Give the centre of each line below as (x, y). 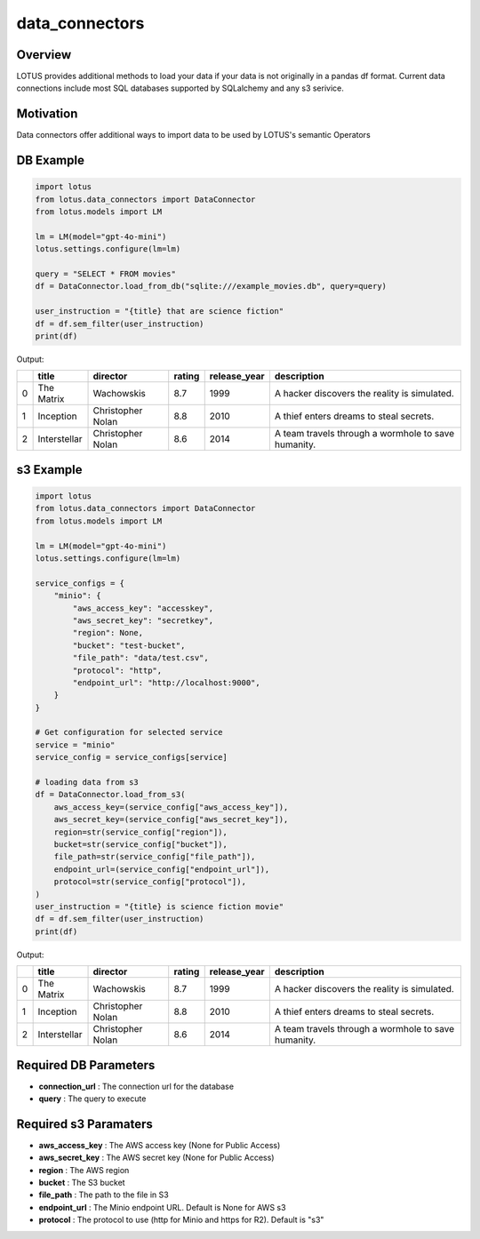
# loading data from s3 (87, 783)
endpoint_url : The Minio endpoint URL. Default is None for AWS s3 (162, 1207)
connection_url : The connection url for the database (136, 1086)
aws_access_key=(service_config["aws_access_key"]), (171, 807)
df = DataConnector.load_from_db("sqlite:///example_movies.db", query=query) (211, 286)
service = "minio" (75, 745)
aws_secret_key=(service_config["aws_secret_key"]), (171, 819)
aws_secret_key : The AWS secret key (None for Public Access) (156, 1158)
